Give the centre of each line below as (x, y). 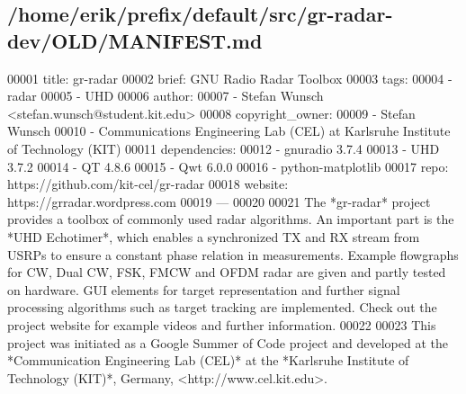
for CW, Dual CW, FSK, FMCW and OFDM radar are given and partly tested (227, 272)
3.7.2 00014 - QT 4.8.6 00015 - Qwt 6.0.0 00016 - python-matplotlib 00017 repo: (228, 166)
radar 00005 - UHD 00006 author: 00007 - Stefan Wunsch (166, 96)
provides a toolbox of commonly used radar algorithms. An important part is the (231, 219)
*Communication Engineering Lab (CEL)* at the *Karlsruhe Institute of (208, 360)
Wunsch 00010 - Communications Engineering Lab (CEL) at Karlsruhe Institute (229, 131)
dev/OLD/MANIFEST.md (135, 40)
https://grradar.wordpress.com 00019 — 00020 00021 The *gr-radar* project (219, 201)
